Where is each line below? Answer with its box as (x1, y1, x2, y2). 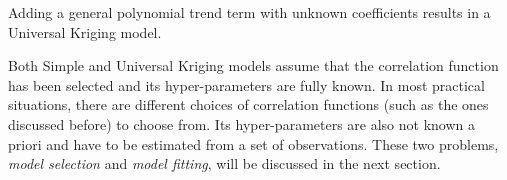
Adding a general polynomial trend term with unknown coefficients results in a (8, 2, 491, 22)
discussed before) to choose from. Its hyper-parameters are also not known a (8, 113, 476, 134)
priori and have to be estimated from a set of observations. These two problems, (8, 133, 499, 154)
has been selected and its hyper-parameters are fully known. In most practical (8, 74, 485, 95)
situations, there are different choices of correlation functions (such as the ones (8, 94, 489, 115)
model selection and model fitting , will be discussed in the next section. (8, 153, 441, 174)
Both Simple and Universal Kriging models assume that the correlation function (8, 55, 499, 76)
